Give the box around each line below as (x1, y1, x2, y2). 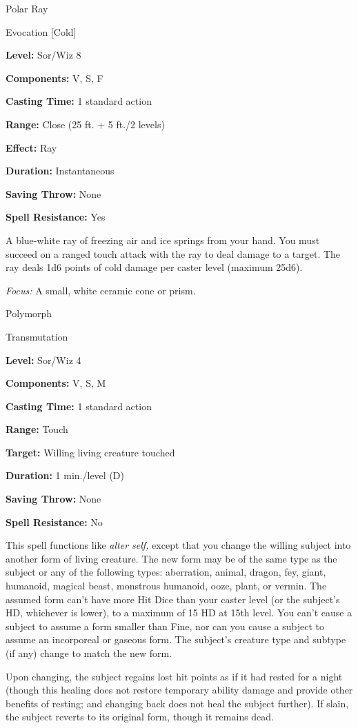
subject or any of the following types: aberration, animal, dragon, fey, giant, (6, 565, 326, 579)
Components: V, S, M (6, 376, 106, 390)
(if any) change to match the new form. (6, 646, 172, 660)
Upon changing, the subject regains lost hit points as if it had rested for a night (6, 669, 343, 683)
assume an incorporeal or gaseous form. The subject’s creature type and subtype (6, 632, 346, 647)
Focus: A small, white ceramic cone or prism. (6, 283, 196, 297)
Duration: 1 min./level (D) (6, 468, 124, 483)
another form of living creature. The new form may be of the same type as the (6, 551, 337, 565)
